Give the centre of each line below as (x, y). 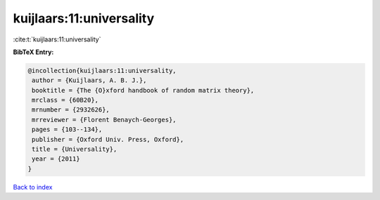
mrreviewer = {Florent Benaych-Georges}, (104, 120)
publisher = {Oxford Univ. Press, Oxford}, (108, 139)
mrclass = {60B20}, (65, 100)
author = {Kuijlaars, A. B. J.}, (89, 80)
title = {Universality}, (75, 149)
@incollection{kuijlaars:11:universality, (102, 71)
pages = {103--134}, (67, 129)
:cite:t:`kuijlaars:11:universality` (57, 39)
